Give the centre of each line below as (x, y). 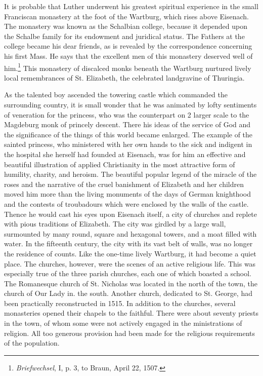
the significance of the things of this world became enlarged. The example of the (128, 134)
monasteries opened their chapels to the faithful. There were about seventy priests (131, 313)
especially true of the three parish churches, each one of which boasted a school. (128, 273)
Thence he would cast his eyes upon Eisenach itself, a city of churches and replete (131, 214)
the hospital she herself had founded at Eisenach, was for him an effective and (125, 154)
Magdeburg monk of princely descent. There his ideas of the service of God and (127, 124)
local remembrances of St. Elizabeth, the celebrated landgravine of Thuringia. (124, 77)
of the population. (32, 343)
